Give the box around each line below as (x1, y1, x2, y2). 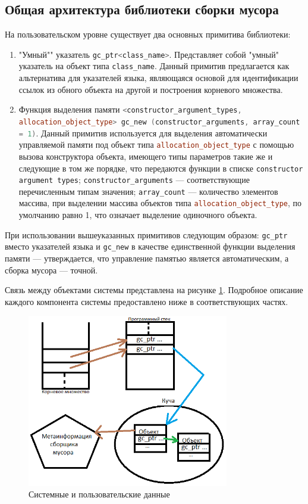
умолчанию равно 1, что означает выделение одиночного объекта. (18, 209, 257, 221)
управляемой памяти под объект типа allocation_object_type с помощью (18, 138, 294, 151)
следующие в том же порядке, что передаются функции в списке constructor (18, 161, 303, 174)
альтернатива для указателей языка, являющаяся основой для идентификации (18, 71, 298, 84)
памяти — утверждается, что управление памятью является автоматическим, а (5, 252, 289, 265)
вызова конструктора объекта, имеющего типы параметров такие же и (18, 150, 273, 162)
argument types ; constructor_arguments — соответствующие (18, 173, 250, 186)
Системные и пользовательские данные (29, 488, 170, 500)
